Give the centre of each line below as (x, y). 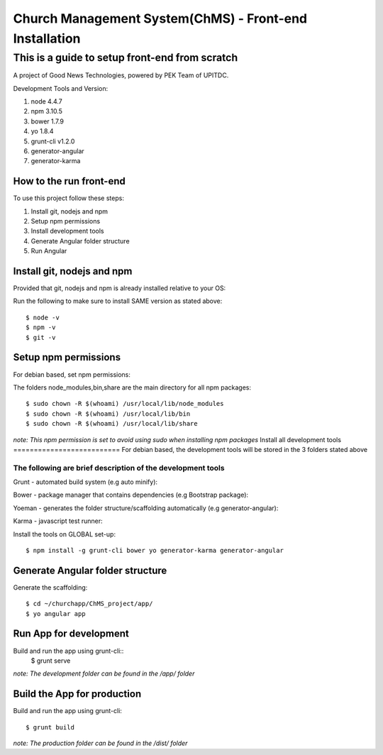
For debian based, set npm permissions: (72, 374)
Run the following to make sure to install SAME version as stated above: (118, 301)
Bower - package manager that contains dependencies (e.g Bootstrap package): (131, 495)
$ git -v (41, 337)
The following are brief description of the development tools (119, 468)
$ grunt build (50, 727)
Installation (47, 38)
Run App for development (71, 634)
